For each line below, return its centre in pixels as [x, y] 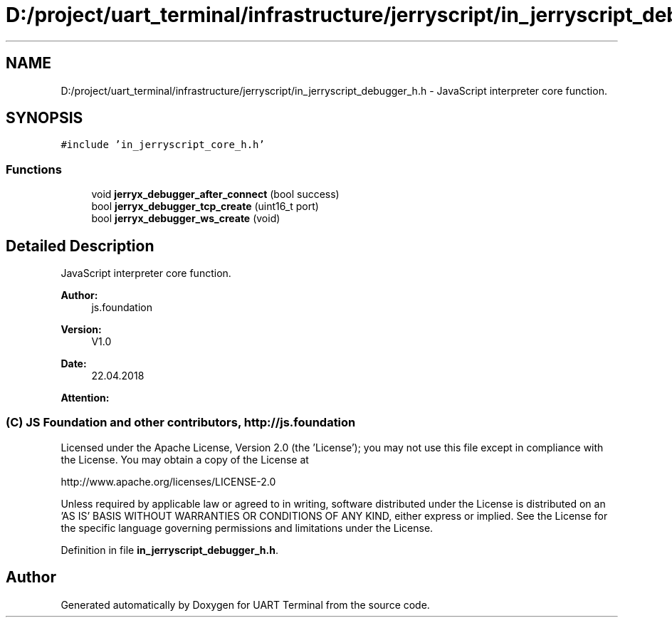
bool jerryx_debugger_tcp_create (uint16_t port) [205, 206]
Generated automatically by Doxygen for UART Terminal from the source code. [245, 604]
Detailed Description [80, 246]
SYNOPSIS [44, 118]
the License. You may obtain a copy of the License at [185, 459]
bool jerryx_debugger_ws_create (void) [186, 219]
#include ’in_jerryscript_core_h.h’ [163, 145]
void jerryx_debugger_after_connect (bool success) [215, 194]
